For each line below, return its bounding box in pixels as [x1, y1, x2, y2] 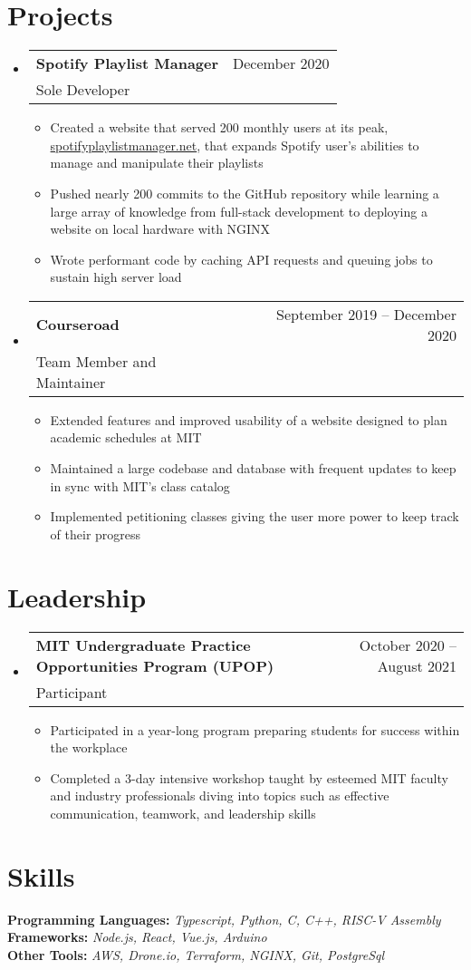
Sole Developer [35, 79, 130, 101]
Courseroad [35, 314, 120, 335]
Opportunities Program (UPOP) [35, 655, 274, 676]
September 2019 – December [276, 303, 457, 325]
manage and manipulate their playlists [50, 153, 264, 172]
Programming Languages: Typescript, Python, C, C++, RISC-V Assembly [7, 909, 441, 928]
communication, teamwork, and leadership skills [50, 803, 316, 822]
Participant [35, 681, 108, 703]
